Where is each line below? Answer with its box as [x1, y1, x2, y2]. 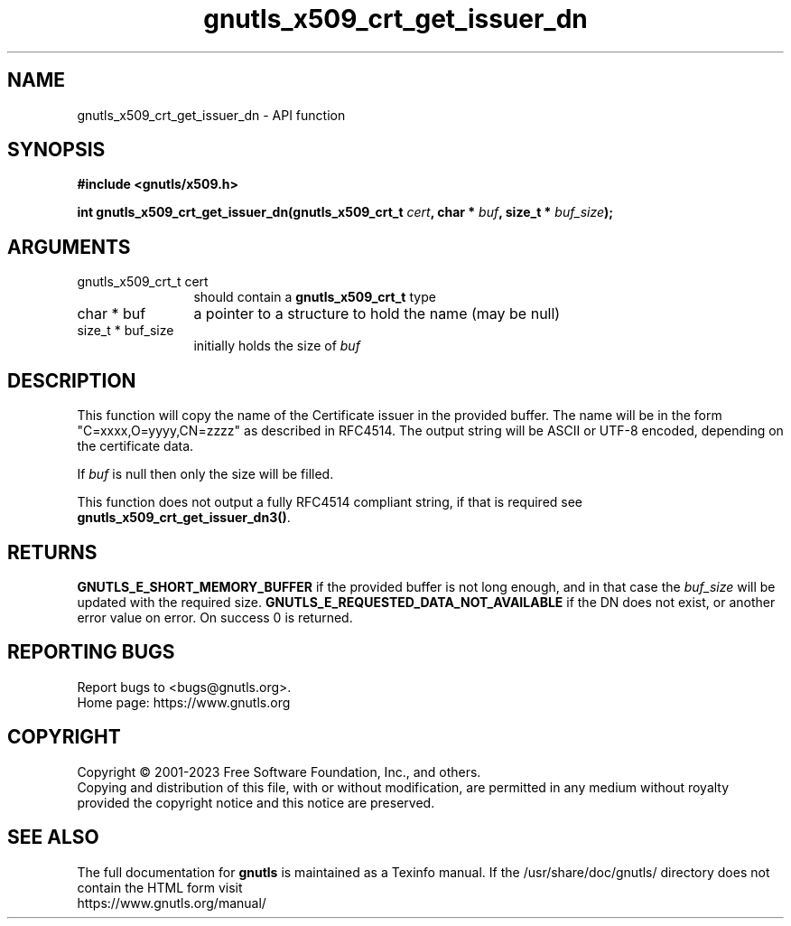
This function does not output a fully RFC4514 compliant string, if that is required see [77, 494, 583, 510]
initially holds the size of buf [193, 338, 360, 354]
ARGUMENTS [7, 235, 131, 258]
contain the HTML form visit [77, 879, 243, 895]
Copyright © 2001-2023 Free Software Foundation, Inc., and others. [77, 763, 481, 780]
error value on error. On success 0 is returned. [77, 609, 353, 625]
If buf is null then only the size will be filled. [77, 466, 334, 482]
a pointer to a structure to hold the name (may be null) [193, 304, 561, 323]
